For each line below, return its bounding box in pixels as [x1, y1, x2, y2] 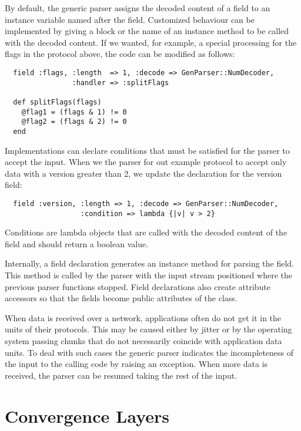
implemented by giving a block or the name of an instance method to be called [5, 25, 289, 37]
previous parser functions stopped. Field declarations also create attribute [5, 280, 271, 292]
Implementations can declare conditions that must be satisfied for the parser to [5, 144, 290, 156]
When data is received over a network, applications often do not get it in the [5, 311, 282, 324]
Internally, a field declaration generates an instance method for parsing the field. [5, 257, 295, 270]
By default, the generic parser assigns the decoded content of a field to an [5, 2, 270, 14]
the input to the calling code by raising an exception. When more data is [5, 358, 268, 370]
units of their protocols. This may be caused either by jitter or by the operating [5, 323, 292, 335]
